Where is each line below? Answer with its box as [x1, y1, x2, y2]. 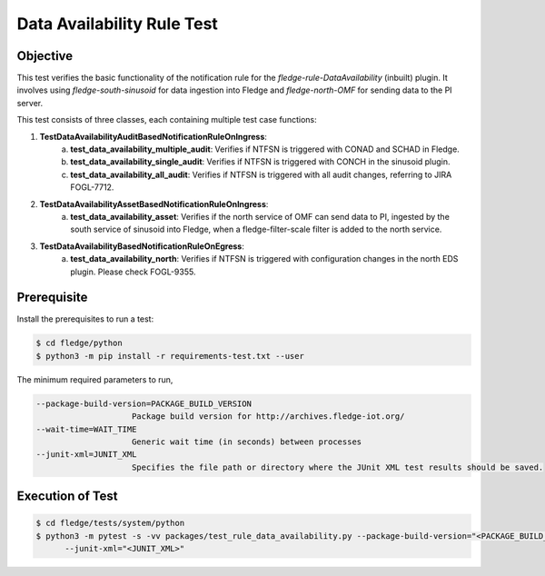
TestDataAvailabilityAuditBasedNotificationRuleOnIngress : [39, 131, 268, 142]
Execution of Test [16, 489, 118, 504]
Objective [16, 48, 74, 64]
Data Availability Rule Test [16, 14, 218, 34]
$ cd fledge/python [35, 338, 123, 349]
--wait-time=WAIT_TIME [35, 423, 137, 434]
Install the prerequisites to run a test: [16, 313, 154, 324]
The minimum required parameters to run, [16, 373, 173, 385]
